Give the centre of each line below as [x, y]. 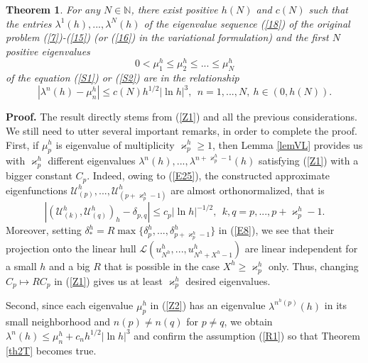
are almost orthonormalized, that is [248, 190]
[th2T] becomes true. [51, 350]
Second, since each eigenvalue [70, 305]
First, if [22, 144]
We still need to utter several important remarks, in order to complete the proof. [182, 130]
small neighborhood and [58, 322]
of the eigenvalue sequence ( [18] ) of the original [247, 23]
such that [328, 9]
